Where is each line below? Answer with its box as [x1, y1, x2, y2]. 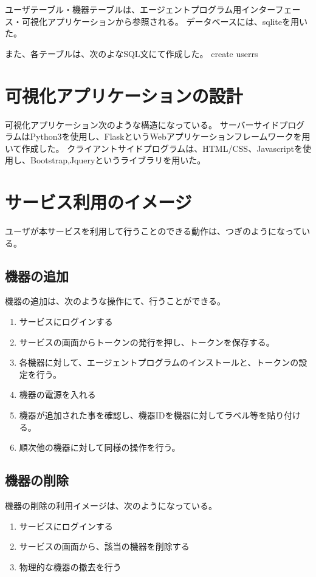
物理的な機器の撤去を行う [19, 560, 122, 573]
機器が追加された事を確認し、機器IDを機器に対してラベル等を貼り [19, 408, 284, 421]
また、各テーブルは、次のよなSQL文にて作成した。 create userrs [5, 47, 258, 60]
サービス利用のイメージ [5, 189, 192, 214]
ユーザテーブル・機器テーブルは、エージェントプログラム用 [5, 3, 242, 15]
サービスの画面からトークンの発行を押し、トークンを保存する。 [19, 335, 275, 348]
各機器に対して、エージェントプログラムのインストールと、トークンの [19, 356, 299, 369]
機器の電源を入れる [19, 388, 96, 401]
